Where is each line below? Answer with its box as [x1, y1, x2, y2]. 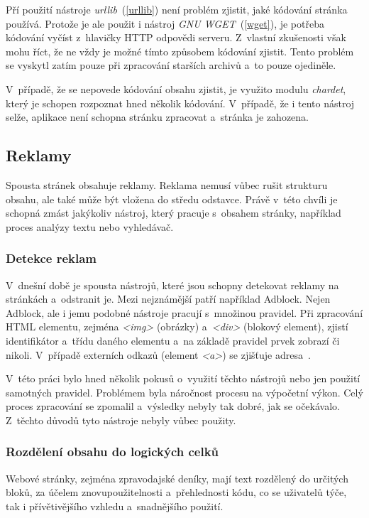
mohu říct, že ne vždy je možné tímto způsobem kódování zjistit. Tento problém [6, 43, 354, 58]
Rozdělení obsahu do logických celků [6, 443, 219, 460]
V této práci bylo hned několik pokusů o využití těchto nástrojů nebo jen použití [6, 371, 360, 386]
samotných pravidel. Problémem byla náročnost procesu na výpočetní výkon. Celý [6, 384, 363, 399]
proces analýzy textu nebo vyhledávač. [6, 219, 174, 234]
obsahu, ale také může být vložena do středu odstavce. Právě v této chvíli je [6, 191, 338, 206]
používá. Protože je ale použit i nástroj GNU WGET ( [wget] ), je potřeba [6, 16, 324, 31]
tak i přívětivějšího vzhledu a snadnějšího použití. [6, 498, 224, 513]
